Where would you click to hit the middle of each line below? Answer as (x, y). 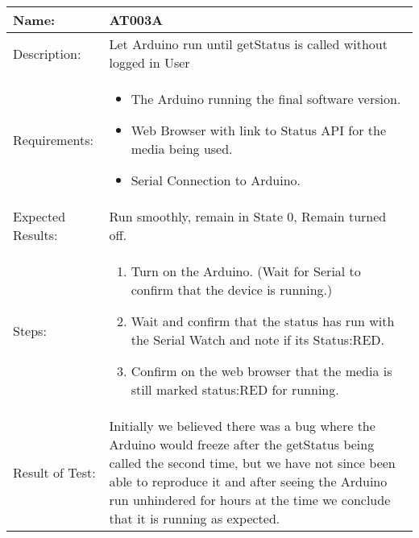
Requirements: (53, 139)
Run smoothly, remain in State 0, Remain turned (248, 216)
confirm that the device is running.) (232, 290)
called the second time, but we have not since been (252, 463)
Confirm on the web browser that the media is (261, 371)
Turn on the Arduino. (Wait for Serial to (246, 271)
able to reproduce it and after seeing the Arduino (248, 481)
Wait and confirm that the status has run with (263, 321)
